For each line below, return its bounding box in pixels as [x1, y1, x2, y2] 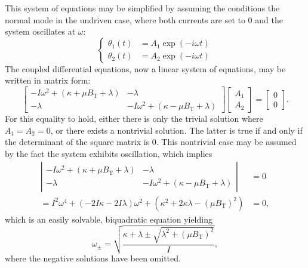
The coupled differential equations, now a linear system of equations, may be [5, 62, 286, 75]
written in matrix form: [5, 74, 91, 87]
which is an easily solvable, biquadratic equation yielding [5, 212, 212, 225]
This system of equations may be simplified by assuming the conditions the [5, 2, 280, 14]
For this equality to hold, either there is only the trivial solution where [5, 112, 263, 125]
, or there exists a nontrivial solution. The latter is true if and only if [50, 124, 303, 136]
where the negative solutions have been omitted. [5, 252, 181, 264]
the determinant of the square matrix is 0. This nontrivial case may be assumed [5, 135, 297, 148]
